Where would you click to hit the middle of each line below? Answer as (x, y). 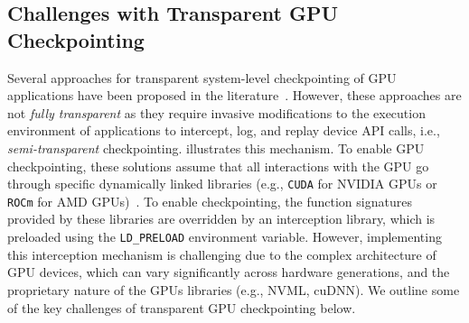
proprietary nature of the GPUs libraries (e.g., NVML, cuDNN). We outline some (234, 289)
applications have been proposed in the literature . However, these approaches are (234, 95)
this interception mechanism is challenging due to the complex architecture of (222, 254)
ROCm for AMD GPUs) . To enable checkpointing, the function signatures (210, 201)
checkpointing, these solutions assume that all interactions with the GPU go (218, 166)
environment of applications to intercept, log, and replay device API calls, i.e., (224, 130)
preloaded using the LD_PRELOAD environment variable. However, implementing (225, 237)
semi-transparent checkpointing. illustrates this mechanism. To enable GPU (216, 148)
